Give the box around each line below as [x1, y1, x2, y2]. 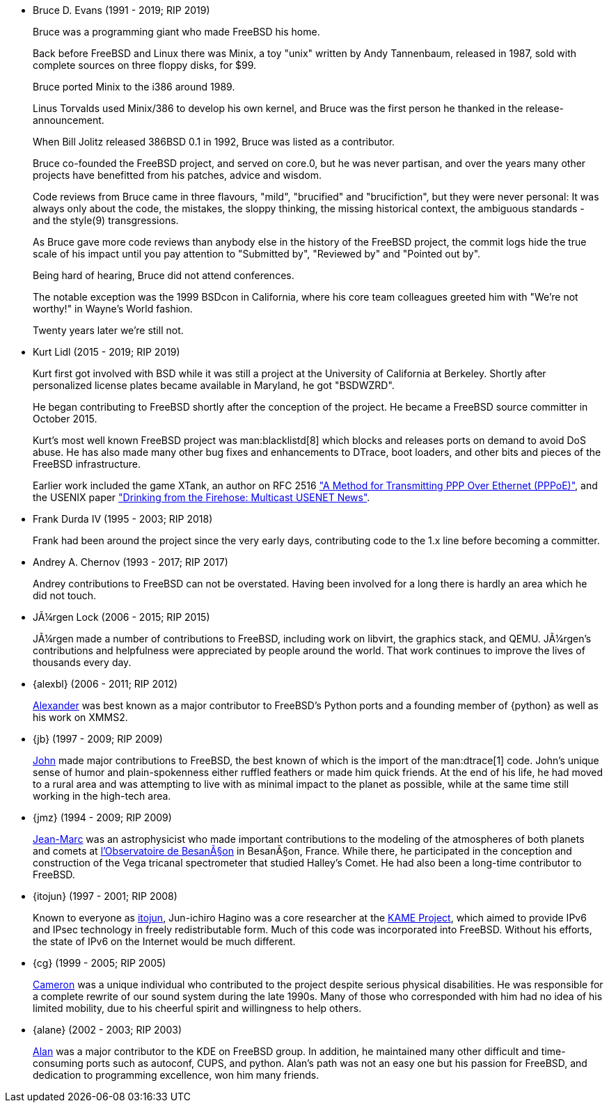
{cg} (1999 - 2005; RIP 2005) [33, 957, 166, 969]
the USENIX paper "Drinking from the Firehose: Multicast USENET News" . [33, 491, 370, 503]
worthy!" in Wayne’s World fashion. [33, 303, 193, 315]
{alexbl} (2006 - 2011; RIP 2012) [33, 678, 178, 690]
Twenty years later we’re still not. [33, 324, 184, 336]
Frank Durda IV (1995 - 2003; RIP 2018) [33, 513, 213, 525]
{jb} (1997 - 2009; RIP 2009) [33, 733, 163, 745]
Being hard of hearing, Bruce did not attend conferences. [33, 269, 294, 281]
